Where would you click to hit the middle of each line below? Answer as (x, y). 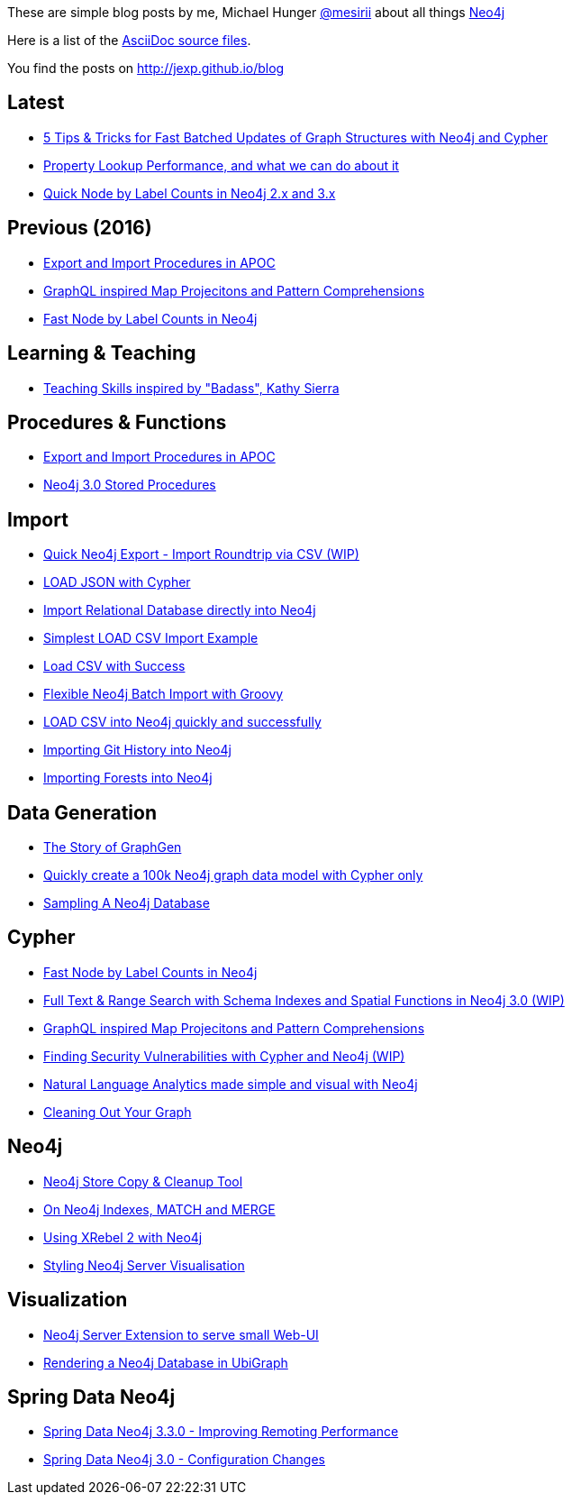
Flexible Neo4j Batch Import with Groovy (163, 694)
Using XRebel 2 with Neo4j (123, 1237)
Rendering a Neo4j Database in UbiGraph (166, 1362)
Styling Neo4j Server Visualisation (144, 1265)
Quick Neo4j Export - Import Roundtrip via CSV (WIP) (201, 554)
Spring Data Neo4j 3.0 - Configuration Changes (185, 1460)
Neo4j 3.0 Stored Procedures (130, 485)
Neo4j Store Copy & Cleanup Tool (143, 1181)
